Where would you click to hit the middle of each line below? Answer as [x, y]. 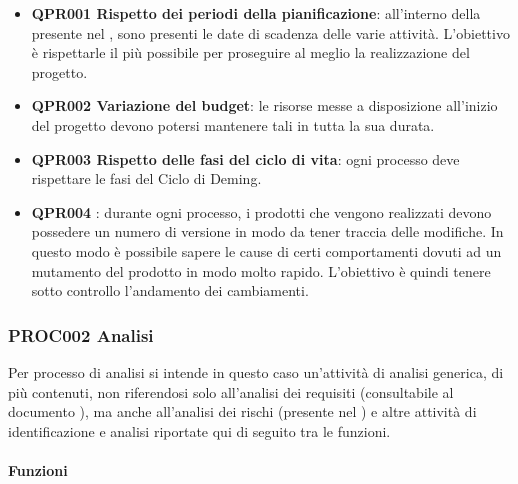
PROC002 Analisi [81, 334]
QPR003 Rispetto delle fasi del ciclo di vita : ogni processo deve [245, 158]
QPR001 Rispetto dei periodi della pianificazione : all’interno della [256, 13]
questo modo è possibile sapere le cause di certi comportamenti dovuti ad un [266, 250]
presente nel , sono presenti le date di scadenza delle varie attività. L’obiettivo [270, 32]
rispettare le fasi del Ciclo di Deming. [146, 178]
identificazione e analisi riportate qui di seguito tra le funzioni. [199, 430]
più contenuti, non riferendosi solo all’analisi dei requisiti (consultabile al [231, 391]
